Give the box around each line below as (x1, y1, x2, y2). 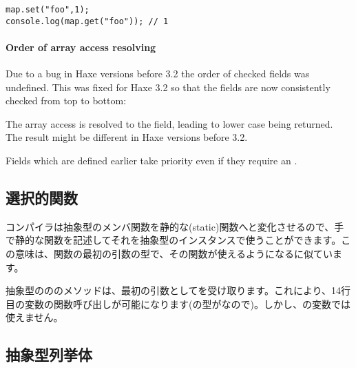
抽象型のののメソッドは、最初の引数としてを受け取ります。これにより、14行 (6, 283, 351, 298)
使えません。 (6, 310, 63, 325)
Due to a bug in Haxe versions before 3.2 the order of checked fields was (6, 66, 310, 81)
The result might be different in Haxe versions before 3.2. (6, 130, 248, 144)
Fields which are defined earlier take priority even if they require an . (6, 153, 297, 168)
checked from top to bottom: (6, 93, 127, 108)
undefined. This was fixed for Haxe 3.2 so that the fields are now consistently (6, 79, 331, 94)
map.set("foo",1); (6, 5, 90, 14)
